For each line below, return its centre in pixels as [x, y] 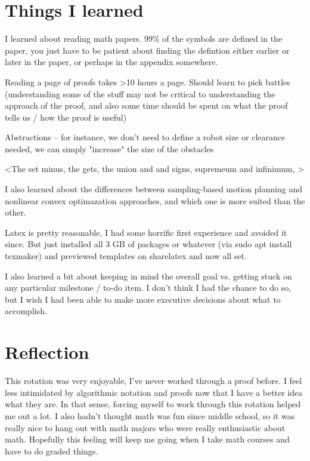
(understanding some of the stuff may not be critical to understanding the [140, 93]
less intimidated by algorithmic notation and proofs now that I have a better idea [154, 392]
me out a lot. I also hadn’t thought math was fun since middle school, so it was [150, 415]
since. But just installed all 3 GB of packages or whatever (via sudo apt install [148, 244]
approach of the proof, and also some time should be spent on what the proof [146, 105]
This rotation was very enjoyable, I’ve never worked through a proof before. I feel [154, 381]
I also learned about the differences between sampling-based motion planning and [154, 189]
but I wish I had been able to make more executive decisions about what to [143, 299]
